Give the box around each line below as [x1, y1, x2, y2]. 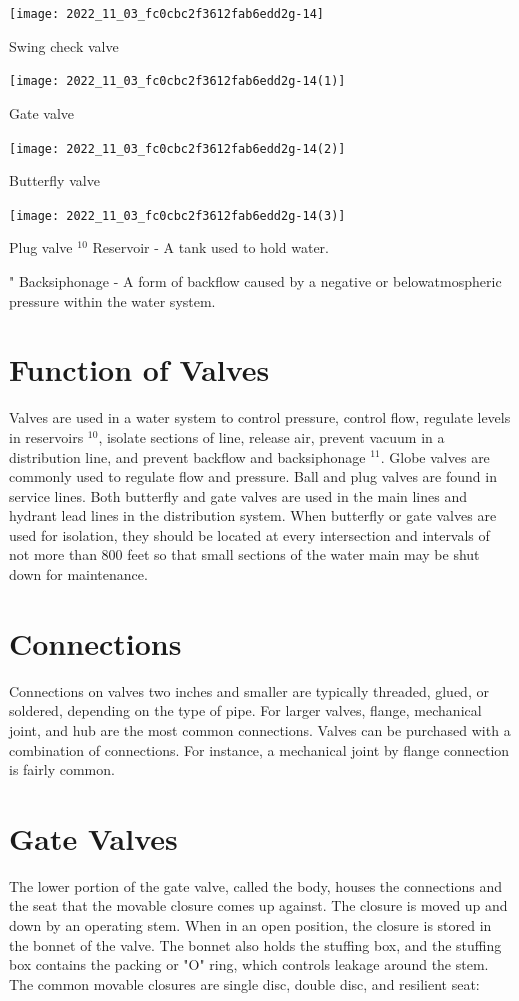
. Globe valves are [380, 446, 490, 467]
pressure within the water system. [9, 290, 216, 311]
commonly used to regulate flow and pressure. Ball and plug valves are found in [9, 466, 497, 487]
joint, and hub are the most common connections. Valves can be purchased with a [9, 719, 511, 740]
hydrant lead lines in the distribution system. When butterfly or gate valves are [9, 505, 497, 526]
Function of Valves [9, 349, 270, 390]
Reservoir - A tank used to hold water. [92, 237, 329, 258]
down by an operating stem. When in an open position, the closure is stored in [9, 915, 492, 936]
